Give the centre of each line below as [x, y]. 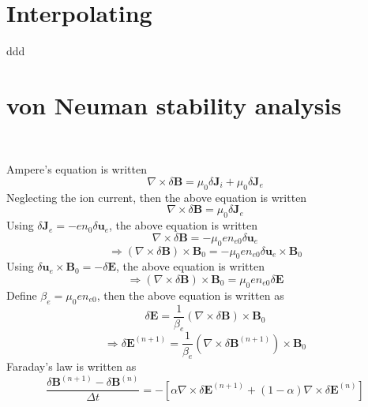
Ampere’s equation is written [77, 169]
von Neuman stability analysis [174, 105]
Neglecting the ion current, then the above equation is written [157, 197]
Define [22, 295]
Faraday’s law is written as [71, 366]
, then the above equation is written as [190, 295]
